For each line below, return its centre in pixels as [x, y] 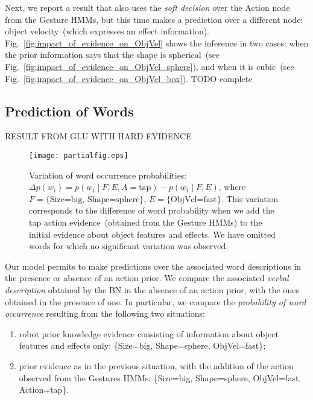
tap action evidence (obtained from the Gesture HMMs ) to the [146, 222]
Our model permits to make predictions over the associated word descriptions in [153, 266]
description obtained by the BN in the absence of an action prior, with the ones [152, 289]
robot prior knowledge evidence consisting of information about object [149, 333]
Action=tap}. [44, 389]
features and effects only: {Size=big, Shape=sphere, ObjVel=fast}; [142, 345]
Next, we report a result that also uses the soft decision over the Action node [147, 7]
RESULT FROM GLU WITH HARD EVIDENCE [98, 136]
